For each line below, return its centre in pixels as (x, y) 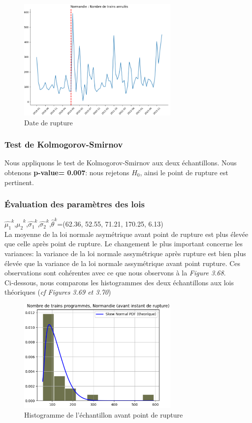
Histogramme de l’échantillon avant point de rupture (104, 415)
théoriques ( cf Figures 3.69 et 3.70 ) (58, 292)
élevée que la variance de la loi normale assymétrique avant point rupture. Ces (123, 263)
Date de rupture (48, 122)
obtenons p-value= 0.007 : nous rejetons (67, 172)
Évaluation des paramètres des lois (75, 204)
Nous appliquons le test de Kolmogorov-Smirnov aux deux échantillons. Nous (121, 163)
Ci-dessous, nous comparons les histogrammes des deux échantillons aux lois (119, 282)
